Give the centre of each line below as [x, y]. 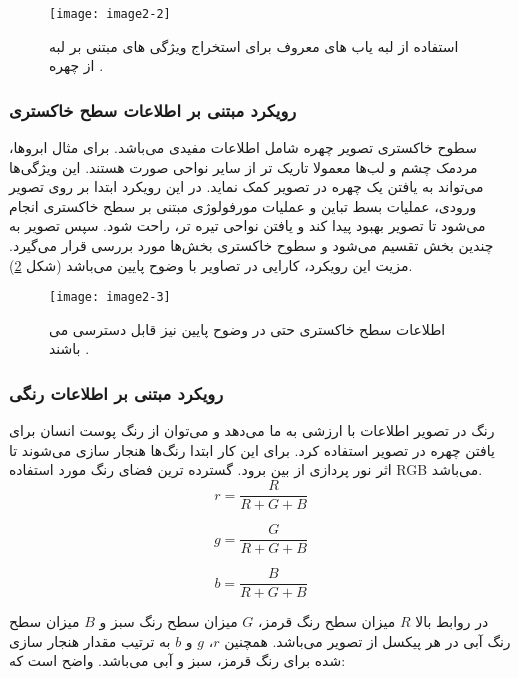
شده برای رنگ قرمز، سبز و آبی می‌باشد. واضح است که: [177, 660]
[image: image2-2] [110, 14]
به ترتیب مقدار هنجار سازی [90, 640]
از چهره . [76, 65]
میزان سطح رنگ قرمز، [327, 621]
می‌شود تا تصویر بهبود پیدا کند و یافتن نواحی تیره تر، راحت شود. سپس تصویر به [247, 225]
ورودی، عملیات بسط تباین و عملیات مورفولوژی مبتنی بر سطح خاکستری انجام [243, 205]
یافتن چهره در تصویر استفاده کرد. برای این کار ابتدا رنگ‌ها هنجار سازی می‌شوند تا [252, 449]
